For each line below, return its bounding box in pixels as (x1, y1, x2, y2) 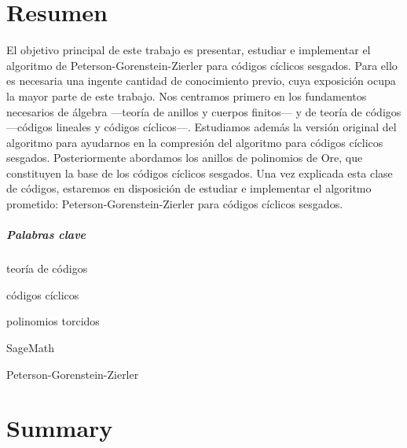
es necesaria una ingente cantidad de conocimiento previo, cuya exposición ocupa (6, 72, 396, 89)
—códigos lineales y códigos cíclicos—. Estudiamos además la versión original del (6, 119, 397, 135)
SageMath (6, 340, 55, 355)
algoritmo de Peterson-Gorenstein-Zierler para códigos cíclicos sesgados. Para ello (6, 57, 398, 73)
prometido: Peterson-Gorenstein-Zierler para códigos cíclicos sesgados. (6, 196, 343, 212)
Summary (6, 412, 113, 444)
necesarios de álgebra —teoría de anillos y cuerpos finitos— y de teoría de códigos (6, 103, 401, 119)
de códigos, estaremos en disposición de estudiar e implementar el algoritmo (6, 180, 372, 196)
